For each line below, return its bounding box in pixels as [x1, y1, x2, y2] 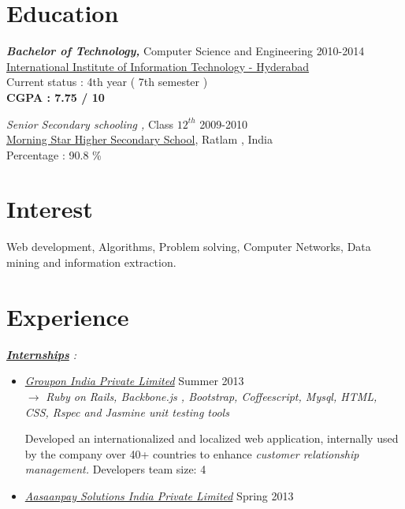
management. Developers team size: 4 [24, 461, 206, 477]
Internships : [6, 346, 77, 362]
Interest [6, 193, 93, 225]
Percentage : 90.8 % [6, 146, 102, 163]
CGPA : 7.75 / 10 [6, 88, 105, 105]
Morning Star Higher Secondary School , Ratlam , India [6, 131, 273, 148]
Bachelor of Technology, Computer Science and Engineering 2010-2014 [6, 43, 365, 59]
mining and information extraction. [6, 254, 176, 270]
